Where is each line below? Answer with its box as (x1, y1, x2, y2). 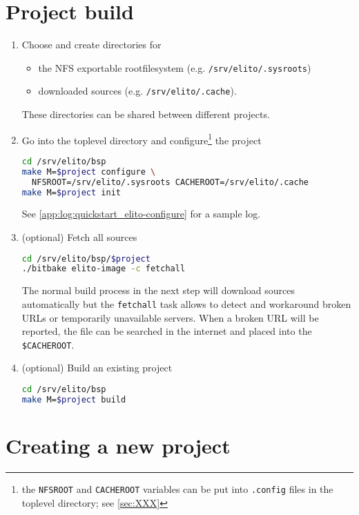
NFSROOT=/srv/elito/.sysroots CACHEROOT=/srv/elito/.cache (32, 177, 309, 187)
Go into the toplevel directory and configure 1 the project (21, 130, 262, 147)
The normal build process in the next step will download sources (21, 283, 295, 298)
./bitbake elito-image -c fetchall (21, 264, 186, 274)
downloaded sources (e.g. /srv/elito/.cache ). (38, 84, 237, 98)
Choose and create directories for (21, 37, 162, 52)
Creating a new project (6, 431, 231, 459)
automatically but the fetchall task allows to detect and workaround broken (21, 296, 351, 311)
